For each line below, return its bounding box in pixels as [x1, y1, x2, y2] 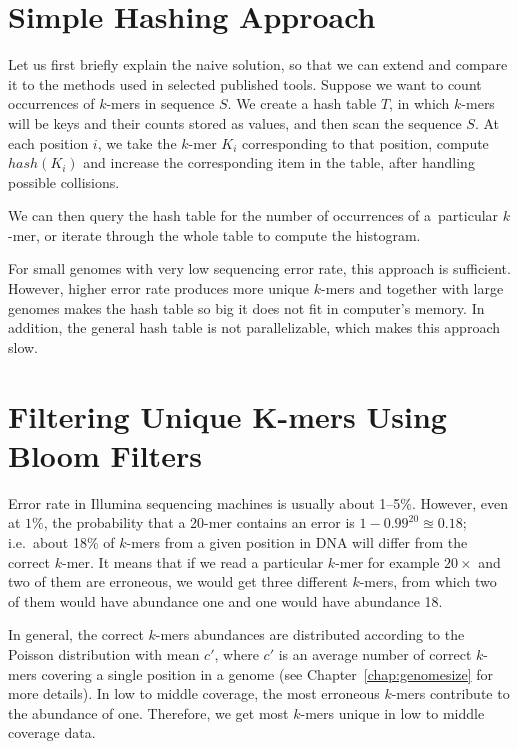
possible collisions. [8, 171, 120, 192]
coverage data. [8, 722, 96, 743]
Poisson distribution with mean [8, 643, 200, 664]
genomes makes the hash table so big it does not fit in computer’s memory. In [8, 297, 485, 318]
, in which [389, 93, 450, 114]
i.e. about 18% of [8, 531, 115, 552]
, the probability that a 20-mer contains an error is [43, 512, 355, 533]
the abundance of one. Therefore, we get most [8, 702, 289, 723]
